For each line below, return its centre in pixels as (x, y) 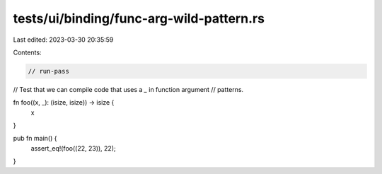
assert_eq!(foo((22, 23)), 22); (73, 148)
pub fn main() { (35, 139)
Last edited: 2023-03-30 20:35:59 (63, 40)
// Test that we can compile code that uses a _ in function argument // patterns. (128, 89)
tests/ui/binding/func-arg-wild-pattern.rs (139, 18)
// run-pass (49, 71)
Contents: (27, 52)
